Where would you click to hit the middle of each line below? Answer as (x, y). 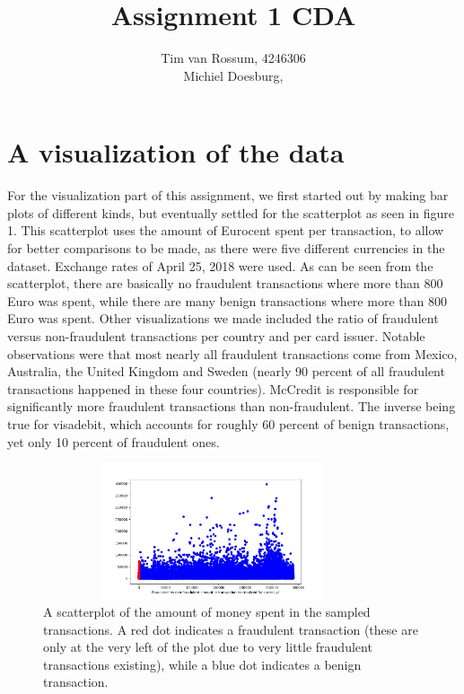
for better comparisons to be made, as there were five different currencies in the (226, 248)
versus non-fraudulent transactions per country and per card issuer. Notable (216, 336)
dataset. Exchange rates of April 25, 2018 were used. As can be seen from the (220, 265)
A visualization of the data (176, 152)
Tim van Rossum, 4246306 (233, 58)
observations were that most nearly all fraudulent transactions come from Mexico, (232, 353)
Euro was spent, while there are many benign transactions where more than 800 (227, 300)
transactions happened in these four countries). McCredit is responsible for (213, 388)
